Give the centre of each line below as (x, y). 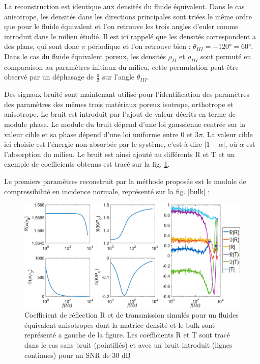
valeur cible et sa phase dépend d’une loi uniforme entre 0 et (98, 134)
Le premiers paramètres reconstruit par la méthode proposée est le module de (125, 181)
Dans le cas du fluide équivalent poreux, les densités (85, 56)
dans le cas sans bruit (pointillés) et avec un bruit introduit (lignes (128, 345)
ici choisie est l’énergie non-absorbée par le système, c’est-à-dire (103, 144)
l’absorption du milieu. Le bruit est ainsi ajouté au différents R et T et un (120, 154)
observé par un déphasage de (49, 77)
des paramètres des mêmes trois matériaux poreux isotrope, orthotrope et (119, 104)
